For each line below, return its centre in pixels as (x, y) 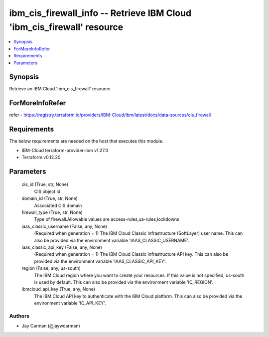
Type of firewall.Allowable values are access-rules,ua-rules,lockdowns (107, 219)
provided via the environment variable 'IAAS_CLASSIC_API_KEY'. (100, 261)
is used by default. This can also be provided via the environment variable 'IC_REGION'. (124, 282)
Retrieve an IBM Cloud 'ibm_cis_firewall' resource (60, 89)
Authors (19, 316)
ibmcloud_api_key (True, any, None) (59, 289)
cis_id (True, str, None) (45, 184)
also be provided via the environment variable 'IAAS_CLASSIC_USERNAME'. (112, 240)
